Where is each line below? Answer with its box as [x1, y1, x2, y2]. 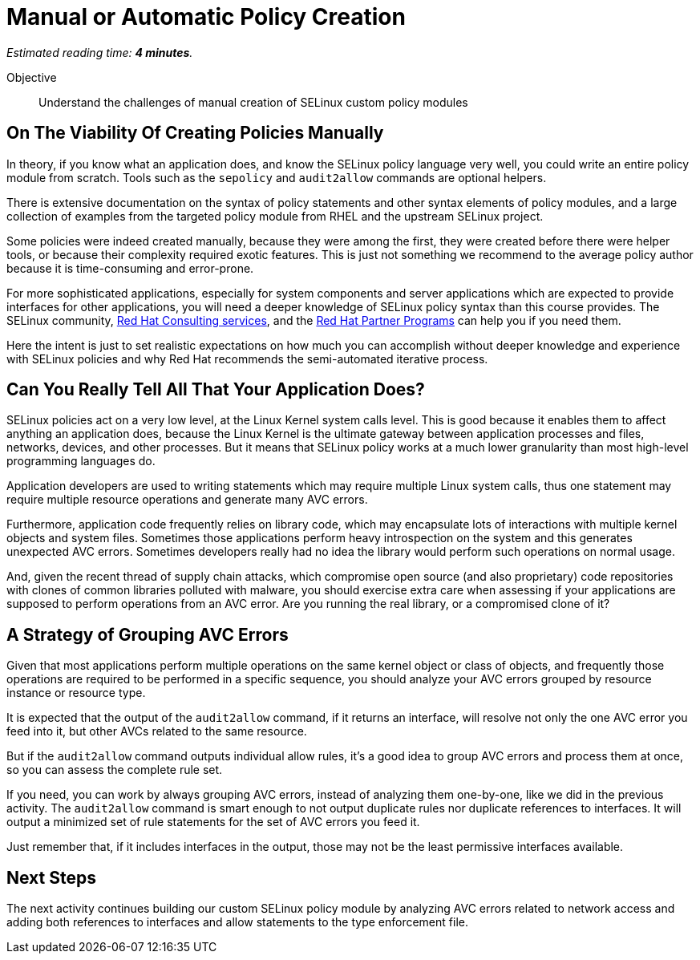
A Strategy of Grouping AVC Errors [6, 624, 289, 645]
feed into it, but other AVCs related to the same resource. [6, 724, 307, 739]
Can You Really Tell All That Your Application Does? [6, 379, 425, 400]
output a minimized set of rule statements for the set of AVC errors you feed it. [6, 815, 420, 829]
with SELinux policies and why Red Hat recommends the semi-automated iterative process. [6, 351, 488, 366]
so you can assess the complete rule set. [6, 763, 223, 777]
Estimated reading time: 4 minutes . [6, 45, 193, 59]
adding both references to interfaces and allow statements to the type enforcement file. [6, 915, 468, 930]
